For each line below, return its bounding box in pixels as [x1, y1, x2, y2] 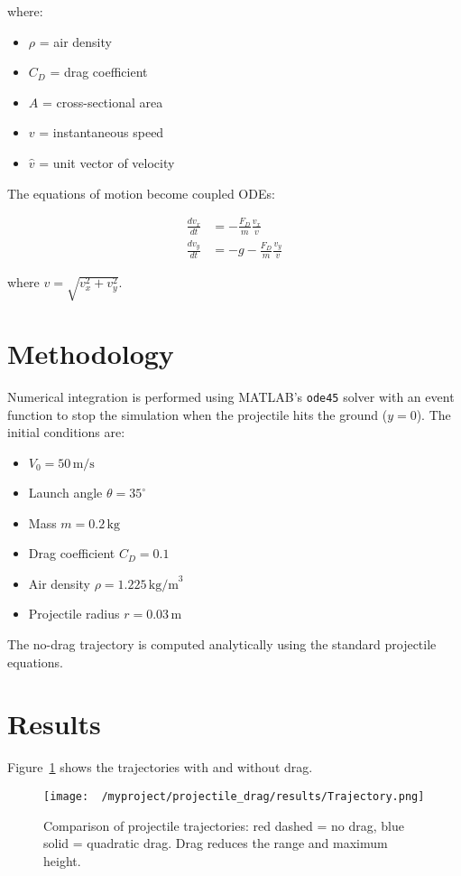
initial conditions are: [7, 423, 125, 442]
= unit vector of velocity [39, 153, 175, 172]
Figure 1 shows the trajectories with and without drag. [7, 758, 313, 777]
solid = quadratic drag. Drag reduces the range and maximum [43, 834, 388, 853]
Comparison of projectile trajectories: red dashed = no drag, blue [43, 815, 404, 834]
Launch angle [28, 483, 103, 502]
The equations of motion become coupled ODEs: [7, 183, 275, 202]
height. [43, 851, 81, 870]
